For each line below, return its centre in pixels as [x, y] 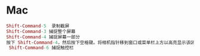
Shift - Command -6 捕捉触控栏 [41, 48]
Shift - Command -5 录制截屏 [38, 26]
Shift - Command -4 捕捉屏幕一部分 [43, 37]
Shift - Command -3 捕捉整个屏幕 [41, 31]
